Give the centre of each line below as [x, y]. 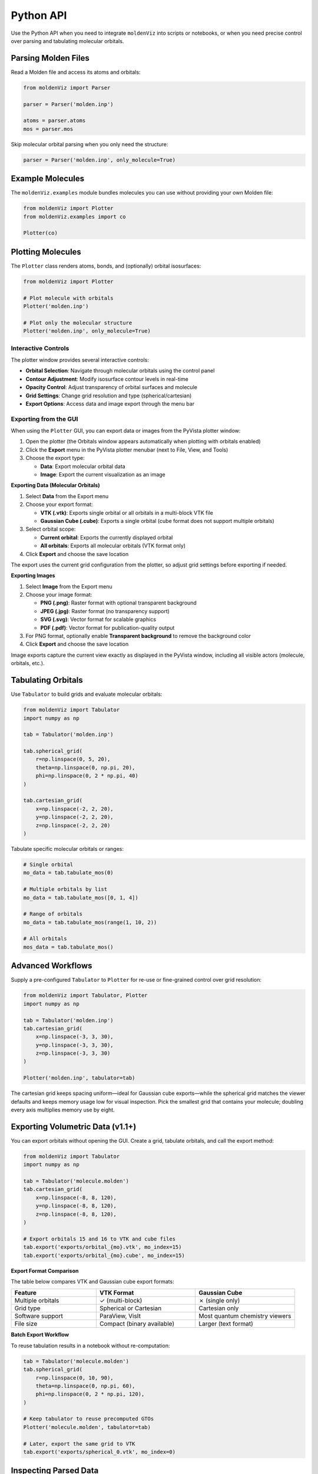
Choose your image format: [59, 595]
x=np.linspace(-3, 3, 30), [75, 1037]
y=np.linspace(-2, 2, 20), [75, 817]
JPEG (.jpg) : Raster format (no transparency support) [105, 611]
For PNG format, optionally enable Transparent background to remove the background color [138, 636]
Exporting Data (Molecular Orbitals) [55, 485]
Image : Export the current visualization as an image [103, 475]
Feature [26, 1293]
